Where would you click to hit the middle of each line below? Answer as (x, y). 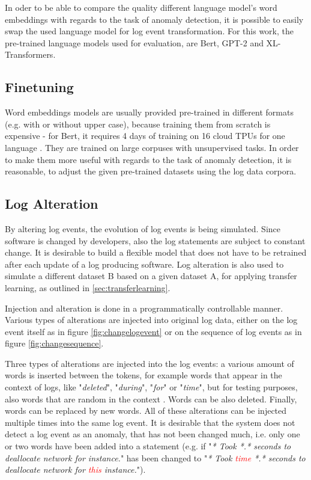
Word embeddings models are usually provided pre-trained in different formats (149, 112)
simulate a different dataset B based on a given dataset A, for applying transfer (151, 276)
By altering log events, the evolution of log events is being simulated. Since (143, 228)
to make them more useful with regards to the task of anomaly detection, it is (148, 159)
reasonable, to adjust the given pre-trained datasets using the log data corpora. (151, 171)
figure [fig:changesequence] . (54, 343)
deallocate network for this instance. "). (75, 469)
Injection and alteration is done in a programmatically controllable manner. (144, 308)
